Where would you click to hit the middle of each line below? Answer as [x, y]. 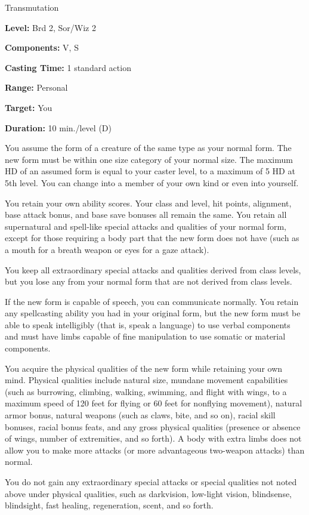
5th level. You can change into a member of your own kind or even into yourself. [152, 182]
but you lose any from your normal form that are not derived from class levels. [149, 281]
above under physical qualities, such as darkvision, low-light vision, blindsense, [149, 493]
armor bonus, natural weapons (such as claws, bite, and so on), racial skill [140, 415]
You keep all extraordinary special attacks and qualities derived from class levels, [153, 269]
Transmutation [32, 7]
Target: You [29, 107]
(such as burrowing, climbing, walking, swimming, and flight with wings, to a [146, 391]
